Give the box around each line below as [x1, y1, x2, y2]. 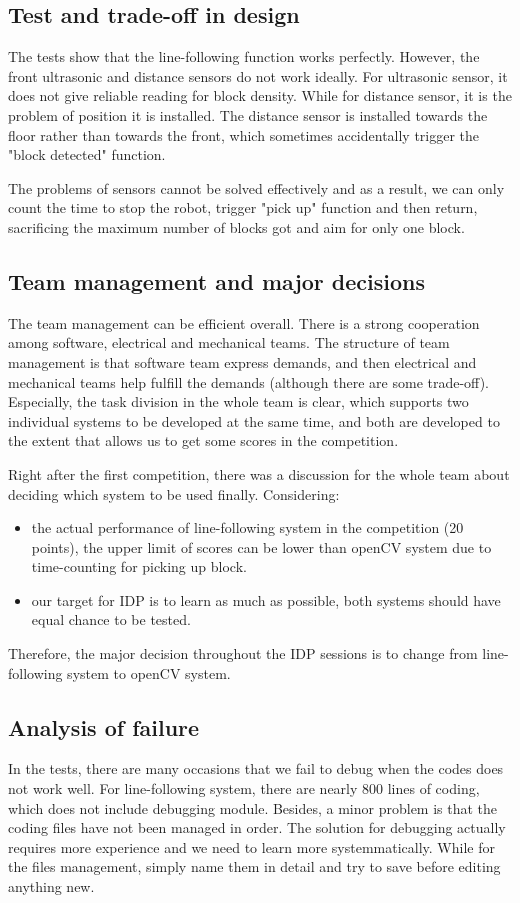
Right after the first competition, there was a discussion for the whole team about [8, 463, 510, 484]
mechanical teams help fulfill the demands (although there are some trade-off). [8, 371, 489, 392]
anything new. [8, 876, 95, 897]
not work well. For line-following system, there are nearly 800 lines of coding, [8, 778, 480, 799]
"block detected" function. [8, 144, 166, 165]
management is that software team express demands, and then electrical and [8, 351, 477, 372]
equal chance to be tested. [31, 609, 191, 630]
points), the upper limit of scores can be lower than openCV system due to [31, 536, 492, 557]
